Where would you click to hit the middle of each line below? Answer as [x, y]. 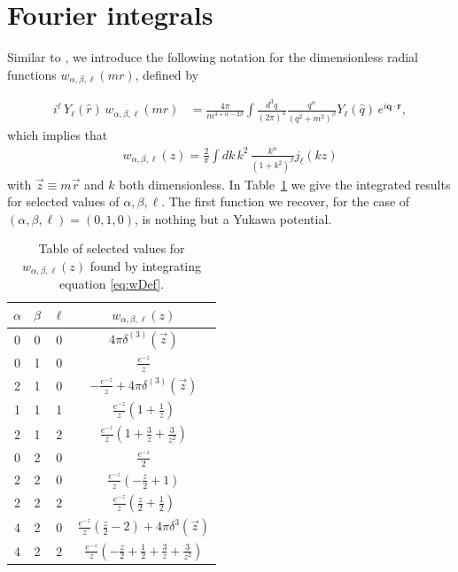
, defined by [167, 74]
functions [32, 74]
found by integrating [146, 265]
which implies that [58, 134]
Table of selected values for [112, 248]
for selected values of [63, 201]
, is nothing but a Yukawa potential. [233, 218]
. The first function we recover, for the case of [286, 201]
